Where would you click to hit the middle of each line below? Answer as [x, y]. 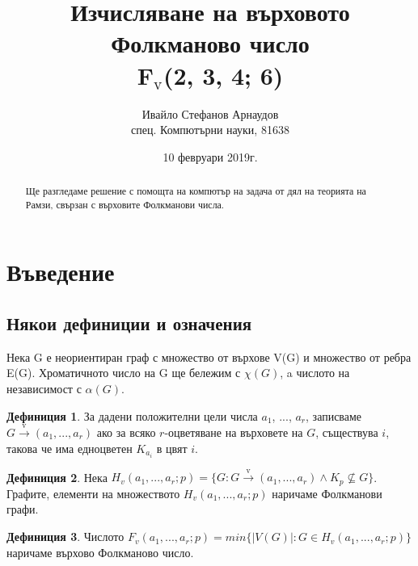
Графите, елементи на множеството [93, 493]
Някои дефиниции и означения [129, 323]
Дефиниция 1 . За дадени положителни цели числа [132, 415]
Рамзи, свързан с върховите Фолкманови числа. [125, 204]
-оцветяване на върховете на [234, 432]
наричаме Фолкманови [327, 493]
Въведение [61, 272]
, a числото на [315, 373]
